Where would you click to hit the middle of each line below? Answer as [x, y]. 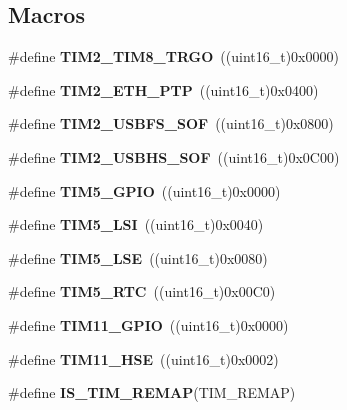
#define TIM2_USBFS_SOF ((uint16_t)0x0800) [171, 123]
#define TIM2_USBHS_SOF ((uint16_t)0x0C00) [174, 156]
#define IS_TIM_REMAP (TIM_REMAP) [152, 392]
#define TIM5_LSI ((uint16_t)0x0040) [136, 224]
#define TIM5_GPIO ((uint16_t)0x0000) [144, 190]
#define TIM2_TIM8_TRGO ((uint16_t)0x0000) [173, 56]
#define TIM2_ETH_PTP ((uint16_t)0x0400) [163, 89]
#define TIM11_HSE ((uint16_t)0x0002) [143, 358]
